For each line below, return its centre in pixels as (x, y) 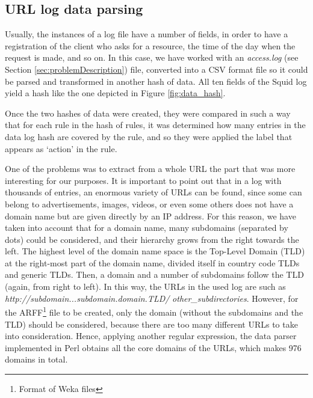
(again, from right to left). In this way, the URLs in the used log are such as (145, 286)
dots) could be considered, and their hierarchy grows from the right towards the (152, 239)
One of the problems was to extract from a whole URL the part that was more (150, 169)
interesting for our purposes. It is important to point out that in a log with (143, 180)
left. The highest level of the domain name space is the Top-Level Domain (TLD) (155, 251)
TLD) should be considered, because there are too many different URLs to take (151, 324)
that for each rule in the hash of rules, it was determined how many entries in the (155, 125)
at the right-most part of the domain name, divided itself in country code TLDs (152, 262)
